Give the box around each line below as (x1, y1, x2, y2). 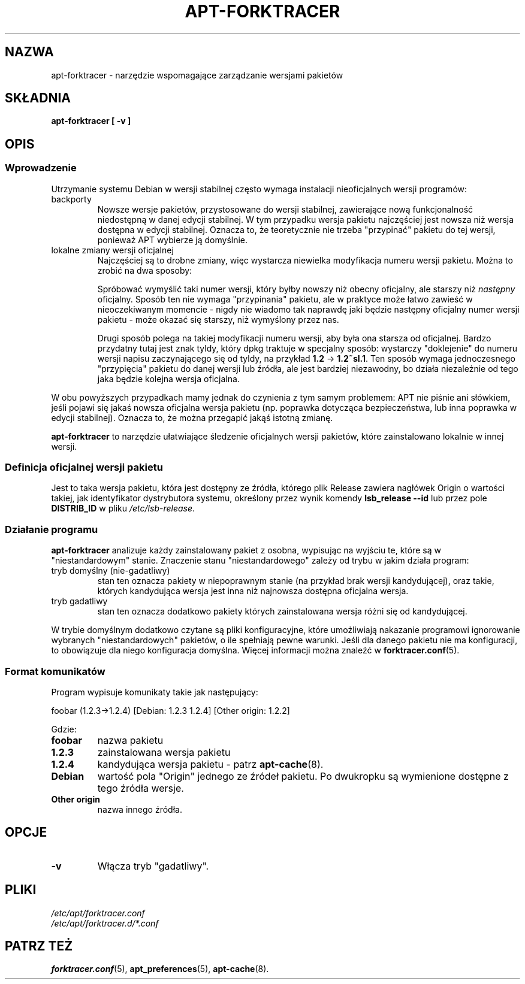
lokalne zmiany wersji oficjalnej (51, 244, 174, 255)
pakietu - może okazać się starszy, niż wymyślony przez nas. (97, 314, 339, 325)
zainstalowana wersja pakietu (97, 746, 231, 758)
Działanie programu (5, 523, 98, 535)
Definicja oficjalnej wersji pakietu (5, 461, 163, 474)
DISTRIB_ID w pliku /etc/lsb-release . (51, 503, 195, 514)
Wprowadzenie (5, 162, 77, 174)
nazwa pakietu (97, 734, 164, 746)
